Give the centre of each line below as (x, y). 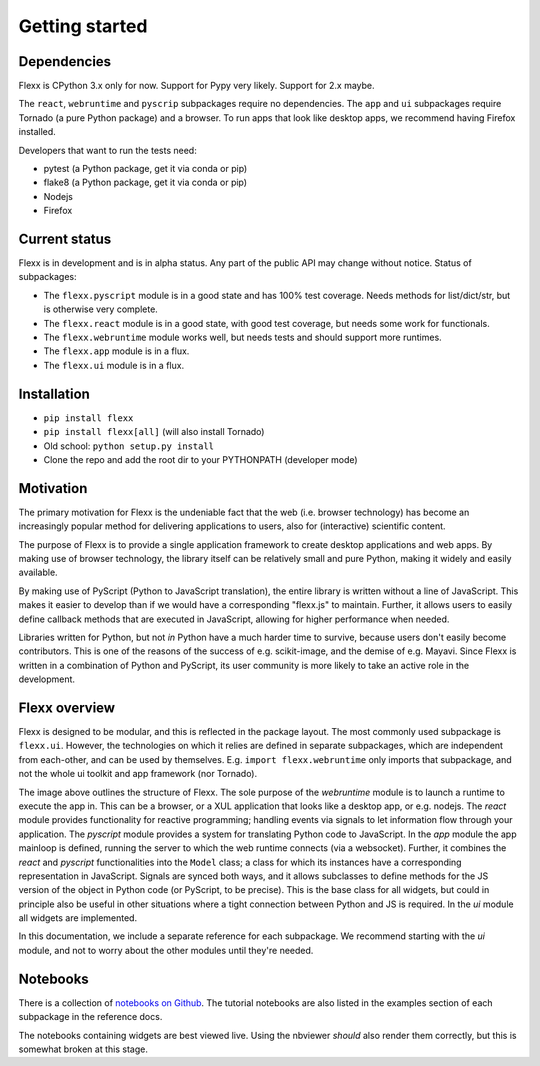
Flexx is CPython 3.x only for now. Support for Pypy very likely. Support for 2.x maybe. (196, 86)
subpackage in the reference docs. (90, 1017)
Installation (54, 393)
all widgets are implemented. (78, 918)
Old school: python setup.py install (129, 446)
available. (38, 572)
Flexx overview (66, 707)
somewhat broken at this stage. (83, 1049)
